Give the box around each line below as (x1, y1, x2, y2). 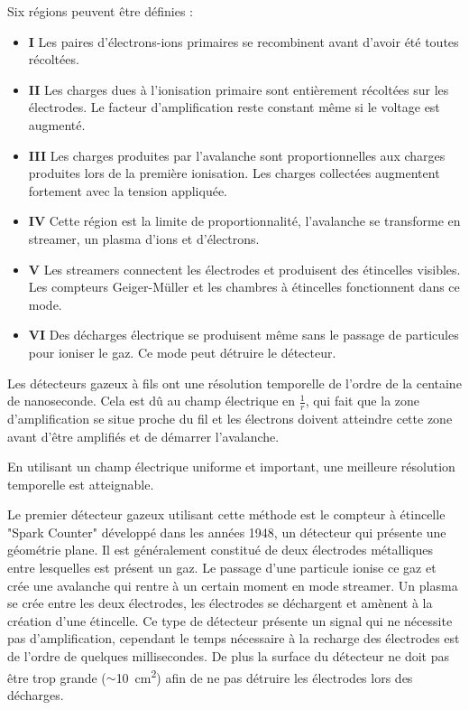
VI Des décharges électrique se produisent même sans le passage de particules (28, 325, 459, 344)
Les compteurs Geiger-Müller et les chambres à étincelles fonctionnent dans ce (28, 277, 460, 296)
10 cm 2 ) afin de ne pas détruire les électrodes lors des (115, 665, 413, 687)
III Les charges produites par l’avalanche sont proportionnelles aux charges (28, 145, 446, 164)
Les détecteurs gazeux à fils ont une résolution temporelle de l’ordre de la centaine (7, 373, 462, 392)
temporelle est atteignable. (7, 474, 154, 493)
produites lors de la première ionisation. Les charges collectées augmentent (28, 163, 440, 182)
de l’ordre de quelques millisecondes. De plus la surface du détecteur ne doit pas (7, 647, 450, 666)
